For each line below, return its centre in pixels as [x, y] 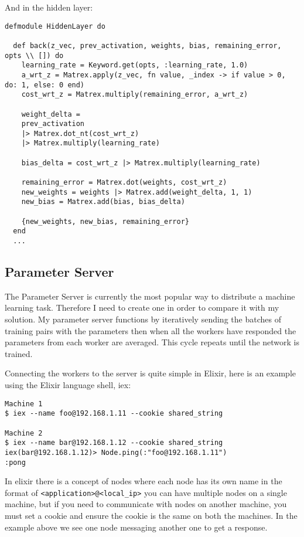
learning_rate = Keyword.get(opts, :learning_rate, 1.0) [135, 65]
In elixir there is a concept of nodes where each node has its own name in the [144, 481]
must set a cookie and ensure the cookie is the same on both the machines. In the [151, 516]
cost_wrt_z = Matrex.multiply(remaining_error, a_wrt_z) [135, 95]
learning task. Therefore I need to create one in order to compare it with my [142, 307]
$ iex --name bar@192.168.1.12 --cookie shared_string [114, 443]
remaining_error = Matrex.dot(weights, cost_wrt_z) [124, 183]
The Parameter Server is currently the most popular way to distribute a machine [150, 296]
